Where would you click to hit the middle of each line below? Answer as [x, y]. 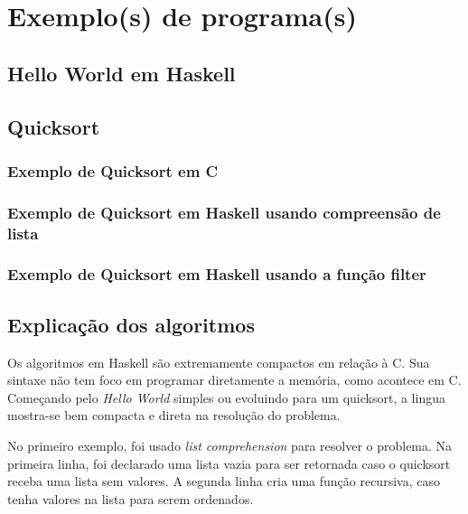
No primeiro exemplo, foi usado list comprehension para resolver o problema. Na [230, 445]
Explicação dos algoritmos [131, 324]
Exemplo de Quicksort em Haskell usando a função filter [217, 274]
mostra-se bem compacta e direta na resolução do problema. [174, 415]
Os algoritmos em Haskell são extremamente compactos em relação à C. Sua [219, 362]
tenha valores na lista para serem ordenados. [131, 498]
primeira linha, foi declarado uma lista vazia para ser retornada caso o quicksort [229, 463]
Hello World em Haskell [122, 73]
